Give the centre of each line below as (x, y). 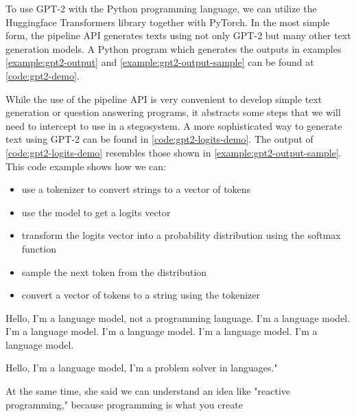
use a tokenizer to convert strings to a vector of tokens (136, 189)
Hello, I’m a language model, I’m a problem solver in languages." (142, 368)
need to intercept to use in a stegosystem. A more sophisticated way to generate (174, 125)
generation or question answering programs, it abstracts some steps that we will (173, 112)
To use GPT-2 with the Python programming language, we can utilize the (161, 8)
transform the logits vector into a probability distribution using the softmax (181, 235)
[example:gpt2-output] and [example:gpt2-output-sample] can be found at (160, 62)
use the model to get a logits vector (96, 212)
